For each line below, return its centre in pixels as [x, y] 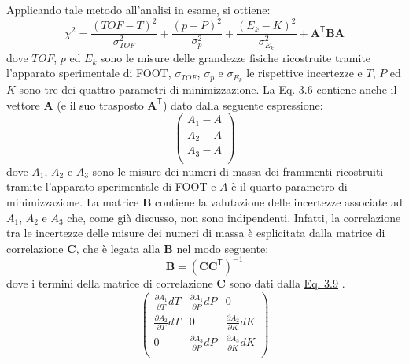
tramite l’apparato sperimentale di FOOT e [111, 186]
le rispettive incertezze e [304, 73]
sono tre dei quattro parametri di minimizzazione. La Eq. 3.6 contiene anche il [208, 89]
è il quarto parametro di [289, 186]
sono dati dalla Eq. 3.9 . [287, 282]
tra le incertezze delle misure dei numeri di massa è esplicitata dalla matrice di [196, 233]
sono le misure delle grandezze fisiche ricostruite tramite [236, 57]
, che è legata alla [118, 248]
